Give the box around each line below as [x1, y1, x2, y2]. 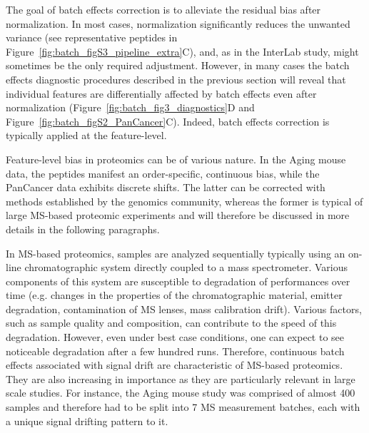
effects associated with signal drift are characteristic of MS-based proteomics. [6, 357, 343, 372]
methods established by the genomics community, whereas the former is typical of [6, 193, 363, 208]
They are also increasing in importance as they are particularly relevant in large [6, 371, 355, 386]
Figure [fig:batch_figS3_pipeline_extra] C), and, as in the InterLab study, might [6, 44, 359, 58]
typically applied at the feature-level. [6, 128, 167, 143]
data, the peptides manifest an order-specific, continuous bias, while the [6, 165, 320, 180]
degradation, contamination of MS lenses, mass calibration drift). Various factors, [6, 301, 362, 316]
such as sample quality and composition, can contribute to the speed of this [6, 315, 337, 330]
